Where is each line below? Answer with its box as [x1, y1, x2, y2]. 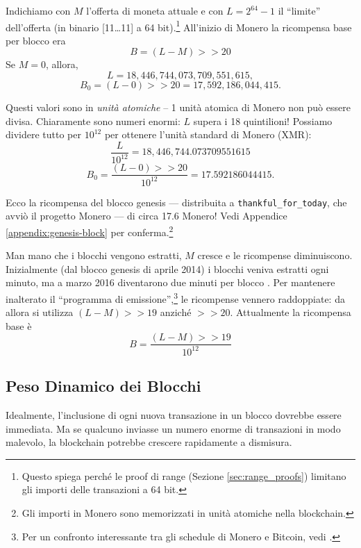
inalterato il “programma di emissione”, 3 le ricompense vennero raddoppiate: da [6, 289, 345, 306]
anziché [160, 305, 192, 319]
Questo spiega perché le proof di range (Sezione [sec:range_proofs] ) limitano [22, 468, 346, 483]
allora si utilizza [6, 305, 74, 319]
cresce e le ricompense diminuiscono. [197, 248, 353, 263]
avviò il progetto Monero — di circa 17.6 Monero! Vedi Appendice [6, 208, 287, 223]
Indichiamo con [6, 3, 71, 17]
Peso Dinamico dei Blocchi [6, 375, 201, 397]
